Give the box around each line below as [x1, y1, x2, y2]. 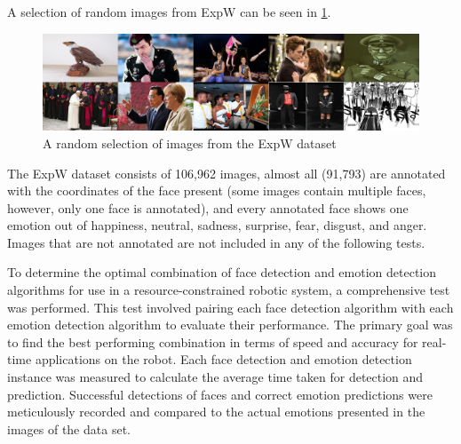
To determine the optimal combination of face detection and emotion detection [7, 263, 437, 281]
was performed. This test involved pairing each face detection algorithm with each [7, 297, 454, 316]
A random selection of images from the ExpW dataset [43, 133, 337, 152]
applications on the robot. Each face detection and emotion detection [35, 350, 412, 369]
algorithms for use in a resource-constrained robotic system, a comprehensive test [7, 281, 450, 299]
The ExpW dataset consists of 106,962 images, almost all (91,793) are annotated [7, 163, 446, 182]
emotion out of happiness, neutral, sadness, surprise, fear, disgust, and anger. [7, 216, 427, 234]
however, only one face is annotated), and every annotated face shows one [7, 198, 409, 217]
